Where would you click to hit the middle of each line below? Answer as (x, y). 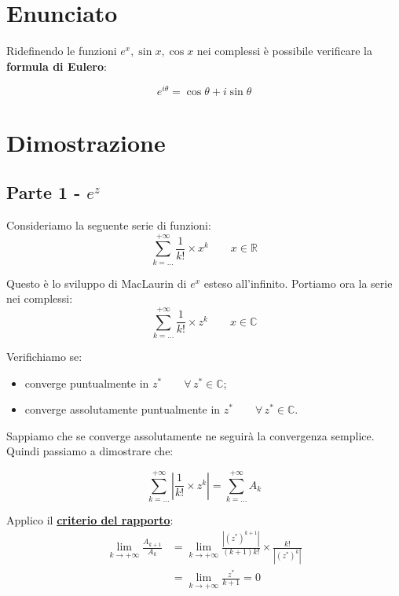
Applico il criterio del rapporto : (90, 520)
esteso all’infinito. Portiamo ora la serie (298, 283)
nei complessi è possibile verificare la (284, 51)
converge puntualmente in (87, 383)
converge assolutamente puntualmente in (123, 409)
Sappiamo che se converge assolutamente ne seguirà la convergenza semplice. (190, 435)
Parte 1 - (44, 192)
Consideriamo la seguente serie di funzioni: (109, 224)
